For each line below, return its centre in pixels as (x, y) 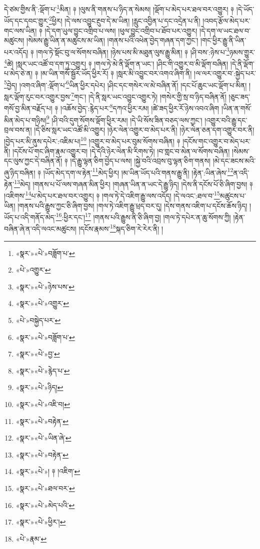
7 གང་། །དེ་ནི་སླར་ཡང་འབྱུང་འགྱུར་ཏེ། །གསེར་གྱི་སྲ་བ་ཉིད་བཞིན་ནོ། (149, 96)
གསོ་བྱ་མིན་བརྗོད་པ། (28, 108)
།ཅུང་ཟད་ (239, 96)
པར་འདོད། (16, 52)
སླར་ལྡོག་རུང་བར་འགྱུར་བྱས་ (38, 96)
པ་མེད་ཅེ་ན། (18, 73)
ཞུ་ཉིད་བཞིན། (20, 172)
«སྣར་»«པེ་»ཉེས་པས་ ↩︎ (45, 286)
